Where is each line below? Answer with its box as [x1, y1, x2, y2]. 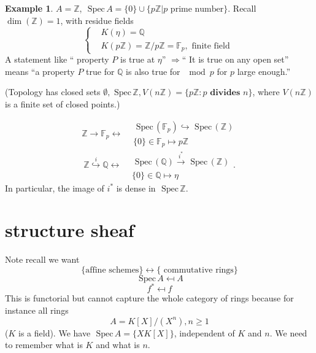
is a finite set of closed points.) [5, 98, 120, 110]
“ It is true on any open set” [182, 53, 289, 66]
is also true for [126, 64, 180, 77]
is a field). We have [18, 326, 91, 339]
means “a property [5, 64, 75, 77]
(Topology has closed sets [5, 85, 101, 98]
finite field [191, 41, 230, 50]
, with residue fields [60, 14, 134, 26]
